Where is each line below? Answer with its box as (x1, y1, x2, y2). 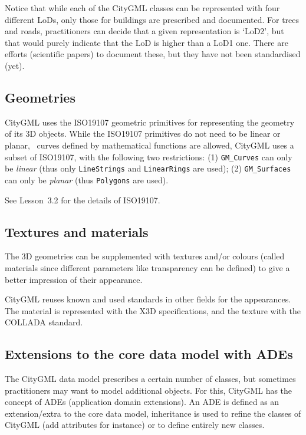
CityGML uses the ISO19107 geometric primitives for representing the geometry (5, 116, 295, 128)
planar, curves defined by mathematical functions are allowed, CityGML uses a (5, 139, 294, 151)
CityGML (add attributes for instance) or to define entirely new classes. (5, 418, 265, 431)
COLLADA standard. (5, 316, 83, 328)
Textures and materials (5, 222, 149, 240)
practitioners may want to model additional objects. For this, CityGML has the (5, 384, 292, 396)
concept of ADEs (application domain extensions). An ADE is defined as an (5, 396, 279, 408)
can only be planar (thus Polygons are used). (5, 173, 169, 186)
